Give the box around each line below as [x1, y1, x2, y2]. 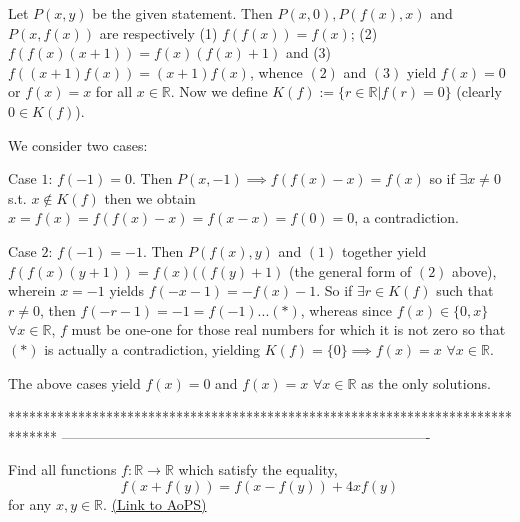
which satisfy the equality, [178, 459, 338, 480]
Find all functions [8, 459, 117, 480]
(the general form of [289, 260, 412, 281]
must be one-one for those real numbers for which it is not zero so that [71, 319, 506, 340]
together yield [341, 240, 427, 261]
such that [436, 280, 494, 301]
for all [95, 81, 133, 102]
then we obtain [104, 187, 196, 208]
